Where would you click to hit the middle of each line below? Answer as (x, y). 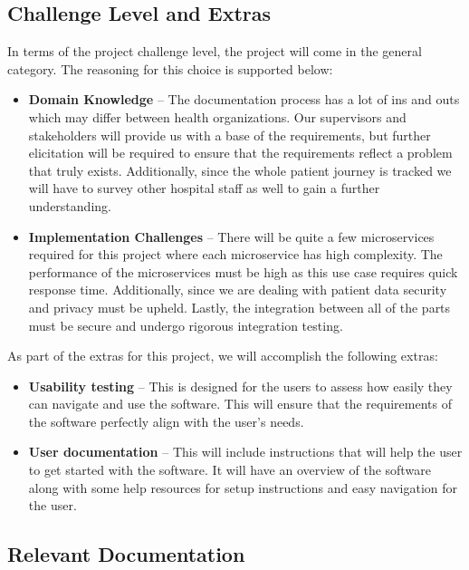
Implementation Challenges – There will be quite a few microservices (231, 236)
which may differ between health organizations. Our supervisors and (217, 116)
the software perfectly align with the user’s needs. (166, 421)
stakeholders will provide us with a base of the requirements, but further (230, 135)
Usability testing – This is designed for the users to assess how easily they (240, 386)
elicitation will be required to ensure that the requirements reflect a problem (240, 153)
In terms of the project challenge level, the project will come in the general (215, 51)
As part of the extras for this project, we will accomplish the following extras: (223, 356)
